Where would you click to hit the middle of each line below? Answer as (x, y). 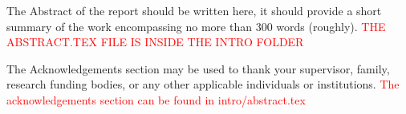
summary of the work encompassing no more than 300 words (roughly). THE (196, 26)
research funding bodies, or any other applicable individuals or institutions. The (203, 84)
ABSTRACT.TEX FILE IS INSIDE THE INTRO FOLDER (155, 42)
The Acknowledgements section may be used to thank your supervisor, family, (198, 68)
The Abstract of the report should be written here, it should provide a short (194, 10)
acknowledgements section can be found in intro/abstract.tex (156, 99)
